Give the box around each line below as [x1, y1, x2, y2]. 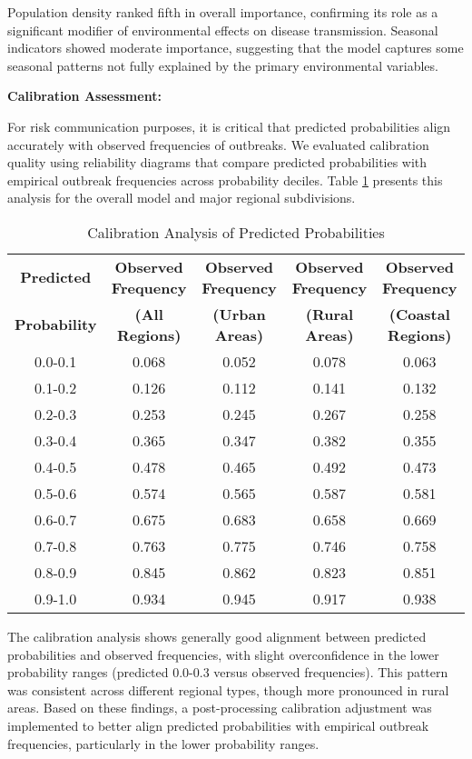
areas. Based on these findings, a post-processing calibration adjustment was [7, 698, 432, 717]
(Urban [212, 303, 266, 325]
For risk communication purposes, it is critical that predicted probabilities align [7, 116, 451, 135]
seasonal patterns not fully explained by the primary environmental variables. [7, 55, 438, 75]
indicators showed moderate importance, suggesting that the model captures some [7, 38, 464, 57]
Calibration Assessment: [7, 86, 162, 105]
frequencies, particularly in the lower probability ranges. [7, 734, 320, 753]
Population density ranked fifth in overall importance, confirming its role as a [7, 3, 438, 21]
